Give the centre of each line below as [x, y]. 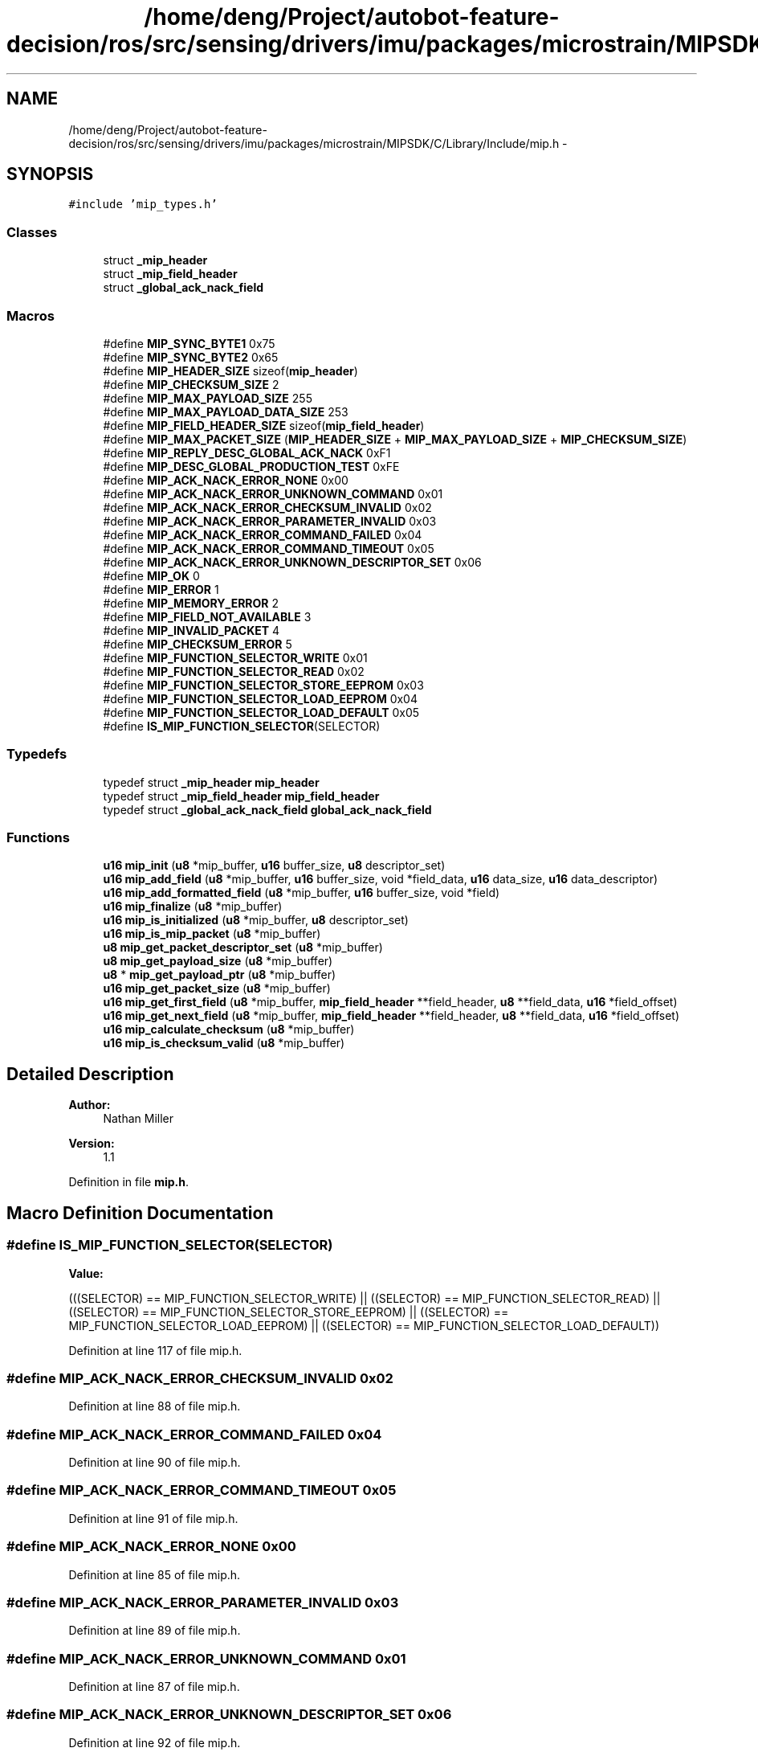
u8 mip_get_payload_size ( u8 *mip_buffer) [218, 961]
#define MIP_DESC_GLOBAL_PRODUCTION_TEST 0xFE [251, 466]
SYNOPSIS [50, 174]
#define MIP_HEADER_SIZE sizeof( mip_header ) [230, 370]
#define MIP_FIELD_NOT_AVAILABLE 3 [207, 616]
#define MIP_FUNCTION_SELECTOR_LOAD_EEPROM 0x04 [260, 698]
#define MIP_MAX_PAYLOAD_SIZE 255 [208, 398]
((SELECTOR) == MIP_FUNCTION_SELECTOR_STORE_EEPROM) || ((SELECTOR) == [289, 1312]
